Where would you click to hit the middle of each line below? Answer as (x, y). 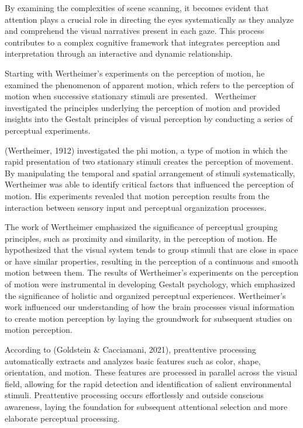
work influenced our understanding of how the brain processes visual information (149, 307)
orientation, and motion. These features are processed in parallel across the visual (151, 372)
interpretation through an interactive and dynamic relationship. (119, 53)
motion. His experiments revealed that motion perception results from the (137, 195)
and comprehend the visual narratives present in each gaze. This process (135, 31)
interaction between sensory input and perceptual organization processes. (136, 207)
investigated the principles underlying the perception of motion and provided (142, 107)
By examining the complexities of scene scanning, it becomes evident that (137, 8)
